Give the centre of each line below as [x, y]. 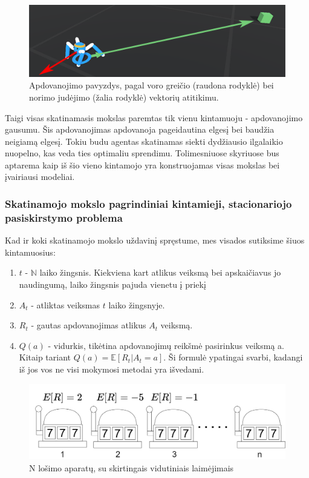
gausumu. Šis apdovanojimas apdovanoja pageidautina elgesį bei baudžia [140, 129]
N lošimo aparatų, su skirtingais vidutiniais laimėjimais [132, 467]
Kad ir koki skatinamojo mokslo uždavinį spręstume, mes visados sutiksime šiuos [155, 240]
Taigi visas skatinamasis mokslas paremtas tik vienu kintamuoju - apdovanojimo [154, 117]
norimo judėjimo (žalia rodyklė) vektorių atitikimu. [124, 97]
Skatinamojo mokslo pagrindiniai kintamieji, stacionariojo [148, 203]
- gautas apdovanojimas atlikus [89, 325]
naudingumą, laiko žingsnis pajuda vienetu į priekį [112, 284]
